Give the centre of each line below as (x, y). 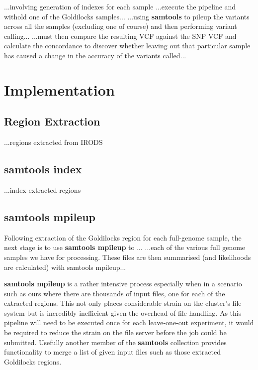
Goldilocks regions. (33, 361)
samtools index (43, 169)
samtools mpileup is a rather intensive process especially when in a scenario (123, 284)
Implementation (59, 89)
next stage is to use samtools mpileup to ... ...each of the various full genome (125, 247)
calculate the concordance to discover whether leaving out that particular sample (127, 46)
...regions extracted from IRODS (53, 142)
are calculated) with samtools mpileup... (65, 267)
